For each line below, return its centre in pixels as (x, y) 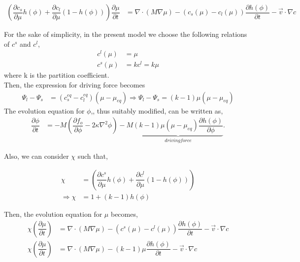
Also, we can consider (36, 156)
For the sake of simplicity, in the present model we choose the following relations (126, 34)
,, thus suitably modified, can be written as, (157, 110)
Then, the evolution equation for (53, 214)
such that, (93, 156)
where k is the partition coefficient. (57, 75)
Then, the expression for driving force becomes (75, 85)
